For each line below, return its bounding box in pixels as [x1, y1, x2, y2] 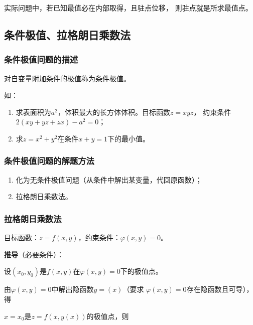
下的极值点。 [120, 266, 163, 276]
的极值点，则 [86, 310, 129, 321]
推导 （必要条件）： [4, 249, 64, 259]
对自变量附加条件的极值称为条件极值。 [4, 73, 131, 83]
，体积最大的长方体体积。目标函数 [57, 106, 170, 117]
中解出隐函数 [51, 284, 94, 294]
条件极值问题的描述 [4, 53, 78, 66]
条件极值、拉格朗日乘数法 [4, 27, 131, 42]
